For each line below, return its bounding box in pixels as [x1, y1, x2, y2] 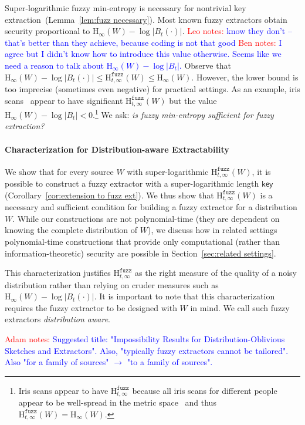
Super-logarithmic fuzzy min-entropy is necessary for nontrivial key [5, 2, 246, 14]
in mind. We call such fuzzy [190, 301, 290, 313]
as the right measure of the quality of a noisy [134, 267, 297, 279]
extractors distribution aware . [5, 313, 110, 325]
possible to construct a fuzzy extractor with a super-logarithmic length [5, 177, 259, 190]
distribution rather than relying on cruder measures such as [5, 278, 219, 291]
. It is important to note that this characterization [94, 290, 275, 302]
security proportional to [5, 25, 90, 37]
